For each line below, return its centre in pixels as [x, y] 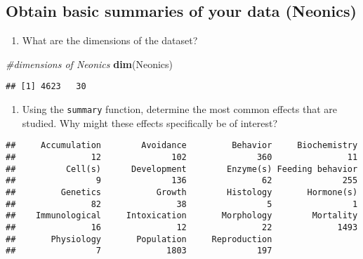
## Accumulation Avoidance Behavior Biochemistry [182, 146]
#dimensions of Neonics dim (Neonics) [90, 64]
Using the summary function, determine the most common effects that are [180, 109]
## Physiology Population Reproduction [139, 239]
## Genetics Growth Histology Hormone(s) [182, 192]
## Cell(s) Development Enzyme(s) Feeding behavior [182, 169]
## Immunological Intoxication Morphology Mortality [182, 216]
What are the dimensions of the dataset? [110, 40]
